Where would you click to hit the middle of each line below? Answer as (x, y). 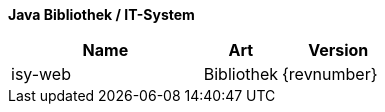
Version (338, 50)
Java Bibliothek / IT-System (101, 14)
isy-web (41, 74)
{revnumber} (330, 74)
